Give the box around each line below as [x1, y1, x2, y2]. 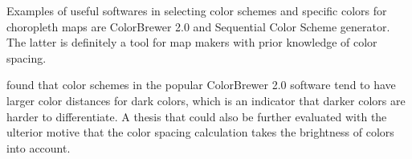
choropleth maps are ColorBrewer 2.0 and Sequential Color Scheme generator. [6, 18, 390, 35]
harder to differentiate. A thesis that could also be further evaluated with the [6, 108, 387, 124]
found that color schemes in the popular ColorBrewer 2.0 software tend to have [6, 76, 396, 93]
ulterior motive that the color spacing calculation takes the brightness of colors [6, 124, 394, 141]
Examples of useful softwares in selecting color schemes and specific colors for [6, 2, 387, 18]
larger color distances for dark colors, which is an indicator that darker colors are [6, 92, 406, 108]
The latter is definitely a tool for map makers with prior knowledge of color [6, 34, 377, 51]
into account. [6, 139, 71, 156]
